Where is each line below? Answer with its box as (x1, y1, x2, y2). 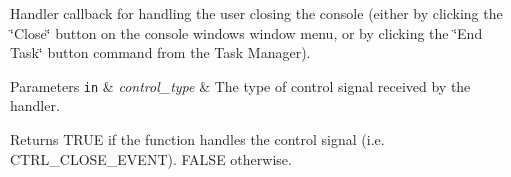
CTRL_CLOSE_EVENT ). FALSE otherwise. (10, 148, 292, 169)
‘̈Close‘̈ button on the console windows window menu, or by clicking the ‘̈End (10, 22, 483, 43)
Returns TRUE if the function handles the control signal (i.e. (10, 129, 385, 150)
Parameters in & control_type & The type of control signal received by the (10, 75, 471, 96)
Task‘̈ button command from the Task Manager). (10, 42, 311, 63)
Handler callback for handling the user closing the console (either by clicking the (10, 3, 503, 23)
